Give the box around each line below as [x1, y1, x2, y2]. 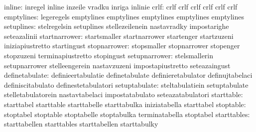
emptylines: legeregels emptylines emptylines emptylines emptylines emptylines [4, 11, 244, 21]
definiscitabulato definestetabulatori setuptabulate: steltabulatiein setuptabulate [4, 79, 249, 90]
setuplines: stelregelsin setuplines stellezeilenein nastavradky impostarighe [4, 21, 229, 31]
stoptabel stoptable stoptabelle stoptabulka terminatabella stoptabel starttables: [4, 109, 250, 119]
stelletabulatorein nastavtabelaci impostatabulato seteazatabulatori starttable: [4, 89, 243, 100]
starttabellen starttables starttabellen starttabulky [4, 119, 158, 129]
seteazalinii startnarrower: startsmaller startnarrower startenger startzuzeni [4, 30, 234, 41]
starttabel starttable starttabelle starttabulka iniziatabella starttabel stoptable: [4, 99, 246, 109]
